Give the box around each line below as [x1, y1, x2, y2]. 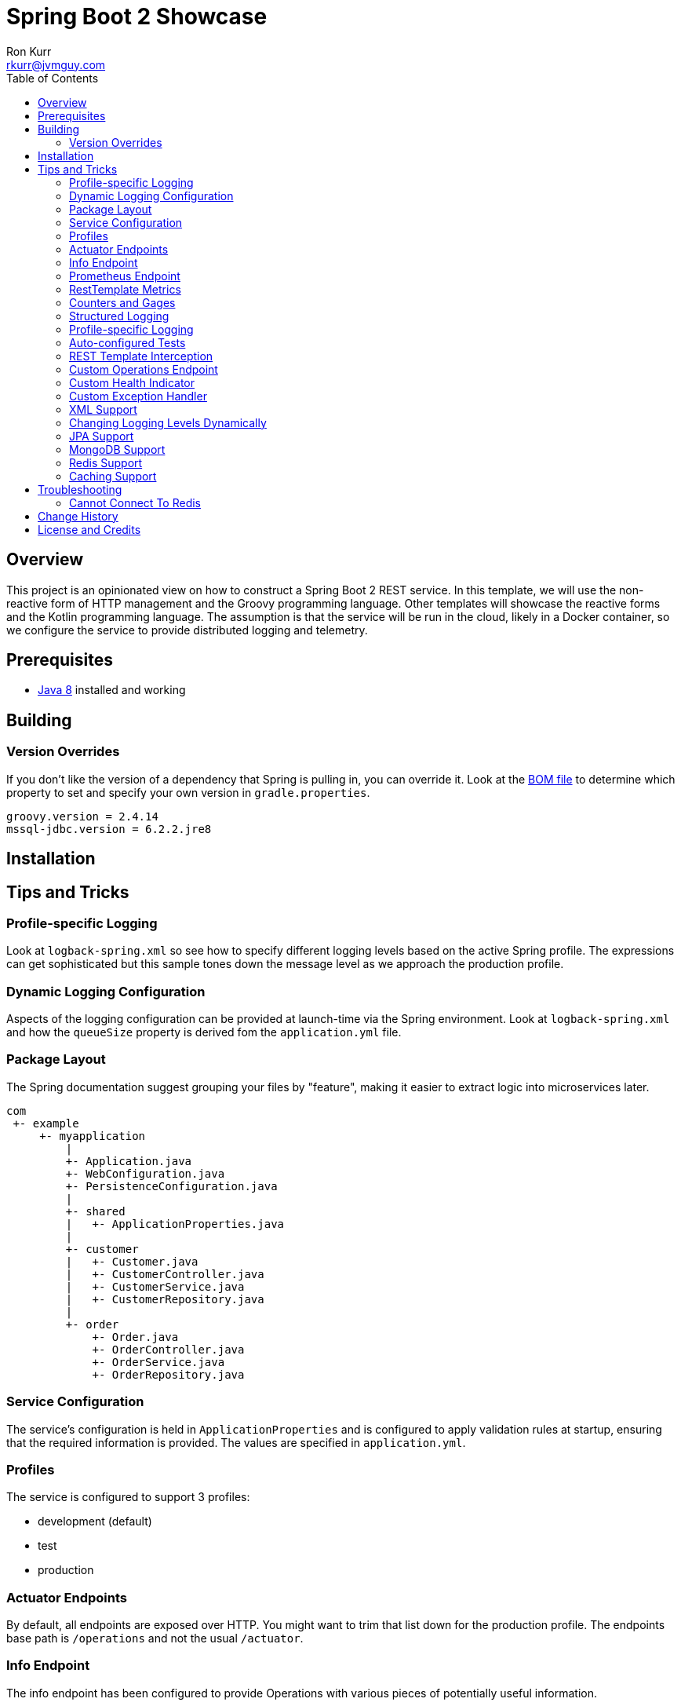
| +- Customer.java [65, 1255, 198, 1268]
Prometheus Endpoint [69, 269, 180, 283]
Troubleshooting [38, 482, 122, 496]
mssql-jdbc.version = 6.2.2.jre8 [6, 822, 212, 835]
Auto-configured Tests [69, 335, 186, 349]
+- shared [65, 1204, 126, 1218]
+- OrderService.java [92, 1355, 225, 1368]
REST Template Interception [69, 349, 213, 363]
